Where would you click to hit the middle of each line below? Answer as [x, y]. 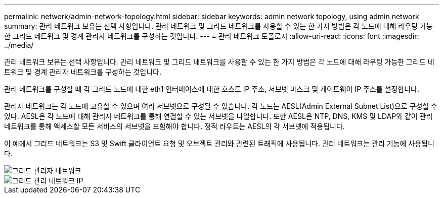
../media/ [19, 45]
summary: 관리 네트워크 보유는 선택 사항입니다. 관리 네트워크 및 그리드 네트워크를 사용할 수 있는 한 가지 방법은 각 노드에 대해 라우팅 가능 [218, 26]
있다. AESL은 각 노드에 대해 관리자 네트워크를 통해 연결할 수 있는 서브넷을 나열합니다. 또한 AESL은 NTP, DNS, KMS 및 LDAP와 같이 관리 [218, 116]
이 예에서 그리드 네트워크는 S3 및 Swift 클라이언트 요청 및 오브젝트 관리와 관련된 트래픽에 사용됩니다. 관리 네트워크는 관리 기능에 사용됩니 [219, 143]
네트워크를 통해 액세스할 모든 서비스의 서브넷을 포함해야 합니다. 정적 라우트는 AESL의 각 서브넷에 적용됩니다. [174, 126]
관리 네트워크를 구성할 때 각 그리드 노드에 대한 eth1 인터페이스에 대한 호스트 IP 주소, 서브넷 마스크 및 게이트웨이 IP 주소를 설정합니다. [212, 89]
